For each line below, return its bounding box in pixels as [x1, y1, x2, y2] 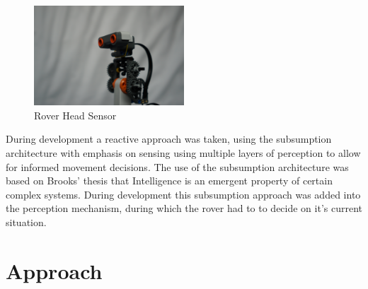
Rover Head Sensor [34, 107, 117, 122]
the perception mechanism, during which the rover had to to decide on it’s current [6, 201, 362, 216]
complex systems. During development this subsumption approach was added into [6, 187, 361, 201]
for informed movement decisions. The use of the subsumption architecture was [6, 159, 349, 174]
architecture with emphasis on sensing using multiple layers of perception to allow [6, 145, 361, 160]
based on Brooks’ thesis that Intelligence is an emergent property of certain [6, 173, 333, 188]
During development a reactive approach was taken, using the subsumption [6, 131, 332, 146]
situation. [6, 214, 47, 229]
